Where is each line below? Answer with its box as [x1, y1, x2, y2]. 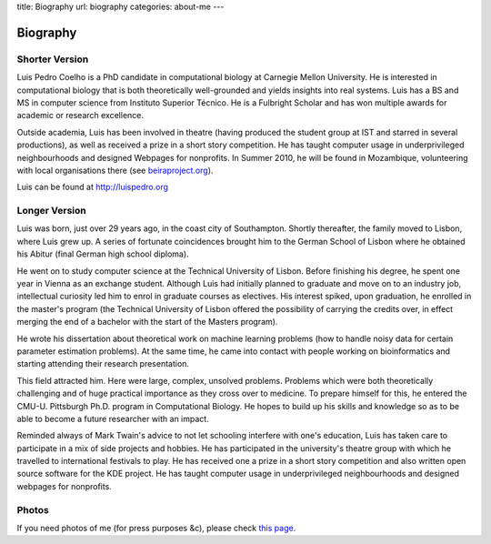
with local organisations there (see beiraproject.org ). [16, 165, 214, 176]
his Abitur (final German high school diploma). [16, 248, 190, 259]
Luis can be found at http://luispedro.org [16, 182, 168, 193]
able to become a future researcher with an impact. [16, 413, 209, 424]
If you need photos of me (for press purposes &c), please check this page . [16, 522, 296, 533]
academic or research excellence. [16, 110, 145, 121]
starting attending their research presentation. [16, 358, 190, 369]
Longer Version [16, 205, 86, 217]
